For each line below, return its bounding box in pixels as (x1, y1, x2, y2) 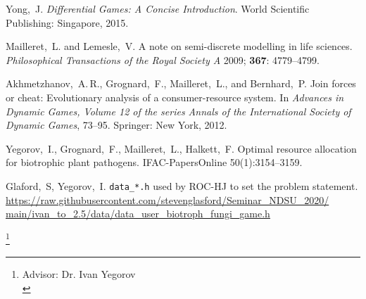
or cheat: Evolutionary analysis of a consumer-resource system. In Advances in (6, 89, 344, 104)
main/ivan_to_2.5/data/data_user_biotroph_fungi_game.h (6, 206, 270, 221)
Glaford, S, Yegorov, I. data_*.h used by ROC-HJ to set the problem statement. (6, 178, 358, 193)
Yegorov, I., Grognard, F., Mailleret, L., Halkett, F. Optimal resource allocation (6, 141, 357, 155)
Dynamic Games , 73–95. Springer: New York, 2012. (6, 117, 227, 132)
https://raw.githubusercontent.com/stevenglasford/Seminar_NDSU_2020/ (6, 192, 329, 207)
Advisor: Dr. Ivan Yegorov (22, 267, 136, 281)
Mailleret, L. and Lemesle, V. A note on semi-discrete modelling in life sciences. (6, 39, 353, 53)
